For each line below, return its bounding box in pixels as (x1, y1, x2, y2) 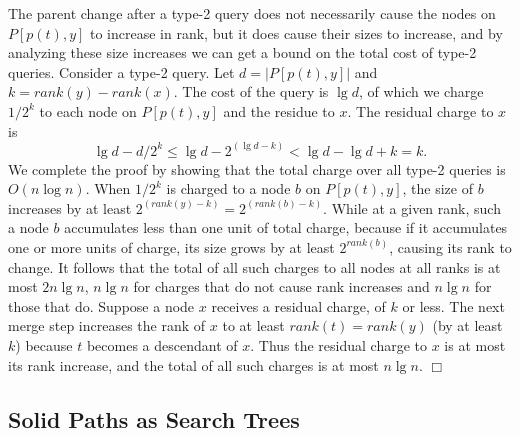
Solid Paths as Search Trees (8, 403, 300, 434)
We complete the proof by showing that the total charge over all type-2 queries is (8, 158, 506, 179)
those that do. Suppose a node (8, 295, 195, 316)
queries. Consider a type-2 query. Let (8, 61, 235, 82)
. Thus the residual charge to (250, 334, 428, 355)
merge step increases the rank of (8, 315, 206, 336)
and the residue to (223, 100, 335, 121)
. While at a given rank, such (323, 197, 501, 218)
